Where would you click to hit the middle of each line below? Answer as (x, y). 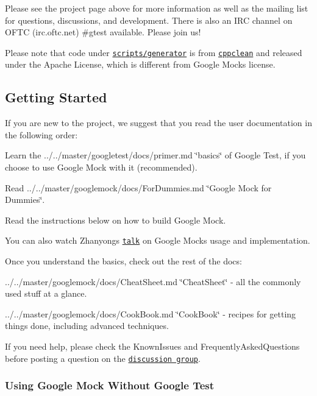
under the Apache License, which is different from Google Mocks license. (140, 64)
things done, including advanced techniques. (87, 326)
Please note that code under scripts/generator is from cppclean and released (154, 52)
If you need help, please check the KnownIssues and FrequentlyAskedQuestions (152, 346)
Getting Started (56, 97)
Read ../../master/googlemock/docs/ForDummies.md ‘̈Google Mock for (138, 187)
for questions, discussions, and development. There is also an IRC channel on (149, 20)
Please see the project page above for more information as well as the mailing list (157, 8)
